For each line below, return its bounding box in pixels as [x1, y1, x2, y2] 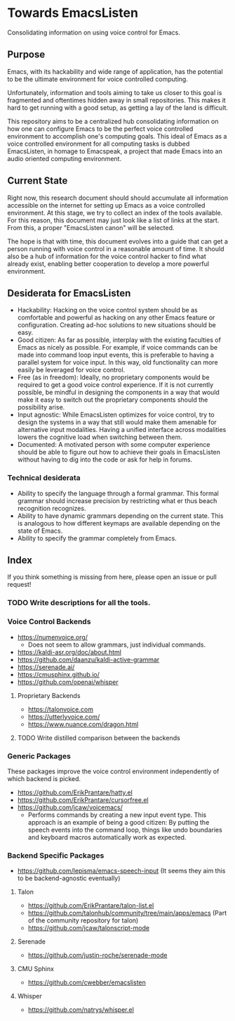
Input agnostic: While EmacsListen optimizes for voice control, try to [17, 410, 215, 419]
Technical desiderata [7, 473, 81, 483]
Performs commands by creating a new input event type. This [27, 811, 207, 819]
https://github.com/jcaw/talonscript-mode [27, 924, 149, 932]
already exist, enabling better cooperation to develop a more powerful [7, 259, 209, 268]
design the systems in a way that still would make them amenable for [17, 418, 217, 426]
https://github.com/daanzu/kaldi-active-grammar [17, 655, 160, 664]
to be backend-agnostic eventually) [17, 874, 121, 882]
